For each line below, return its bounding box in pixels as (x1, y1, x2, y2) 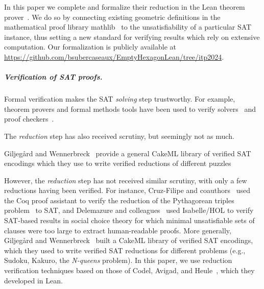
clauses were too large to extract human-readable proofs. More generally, (4, 225, 231, 235)
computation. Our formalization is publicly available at (4, 41, 176, 52)
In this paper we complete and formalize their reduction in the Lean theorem (4, 2, 245, 12)
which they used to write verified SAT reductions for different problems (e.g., (4, 245, 246, 255)
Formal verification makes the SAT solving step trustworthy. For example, (4, 93, 235, 104)
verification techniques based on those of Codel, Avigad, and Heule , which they (4, 265, 255, 276)
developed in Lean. (4, 275, 63, 285)
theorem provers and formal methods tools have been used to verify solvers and (4, 103, 256, 114)
